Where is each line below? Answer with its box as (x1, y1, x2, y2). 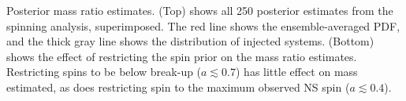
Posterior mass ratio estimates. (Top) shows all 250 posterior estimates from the (6, 2, 393, 18)
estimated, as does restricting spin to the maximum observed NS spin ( (6, 78, 350, 95)
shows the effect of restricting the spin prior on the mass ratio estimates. (6, 48, 357, 64)
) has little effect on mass (236, 63, 358, 80)
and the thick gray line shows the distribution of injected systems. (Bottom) (6, 33, 374, 49)
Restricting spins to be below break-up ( (6, 63, 202, 80)
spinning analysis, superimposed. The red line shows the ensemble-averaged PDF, (6, 17, 400, 34)
